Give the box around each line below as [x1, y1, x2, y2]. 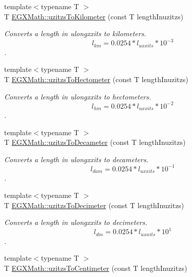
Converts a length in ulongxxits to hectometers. [4, 91, 151, 102]
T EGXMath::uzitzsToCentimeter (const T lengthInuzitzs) [4, 262, 187, 273]
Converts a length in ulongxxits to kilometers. [4, 28, 147, 39]
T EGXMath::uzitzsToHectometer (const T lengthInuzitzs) [4, 73, 188, 84]
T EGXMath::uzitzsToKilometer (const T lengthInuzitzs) [4, 11, 183, 21]
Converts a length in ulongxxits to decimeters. [4, 217, 148, 228]
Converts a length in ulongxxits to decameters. [4, 154, 149, 164]
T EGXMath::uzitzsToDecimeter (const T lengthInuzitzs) [4, 199, 184, 210]
